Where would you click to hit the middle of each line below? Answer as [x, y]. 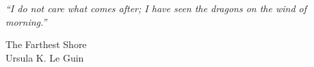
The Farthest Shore [46, 44]
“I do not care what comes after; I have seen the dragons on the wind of [156, 8]
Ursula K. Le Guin [45, 57]
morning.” [26, 21]
